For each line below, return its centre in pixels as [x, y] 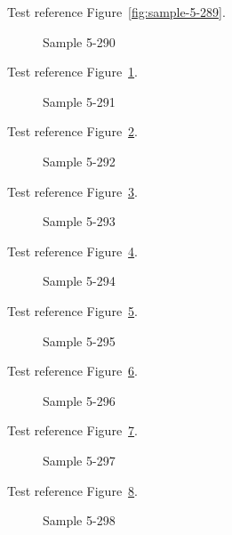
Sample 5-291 [79, 101]
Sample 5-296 [79, 400]
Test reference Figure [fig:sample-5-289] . [116, 12]
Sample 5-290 [79, 41]
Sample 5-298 [79, 520]
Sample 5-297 [79, 460]
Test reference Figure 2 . [72, 131]
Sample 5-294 [79, 281]
